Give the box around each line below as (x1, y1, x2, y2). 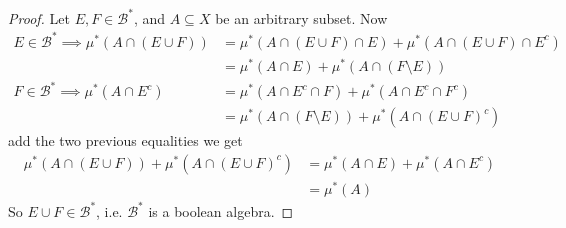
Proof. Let (8, 7, 70, 28)
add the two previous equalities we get (8, 130, 243, 151)
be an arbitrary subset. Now (215, 7, 388, 28)
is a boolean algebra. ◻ (148, 200, 294, 221)
